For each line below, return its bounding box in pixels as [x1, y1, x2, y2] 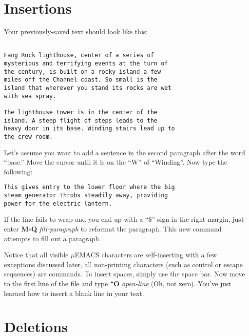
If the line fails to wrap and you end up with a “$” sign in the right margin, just [4, 214, 244, 224]
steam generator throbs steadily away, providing [4, 192, 168, 199]
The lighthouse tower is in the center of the [4, 108, 157, 116]
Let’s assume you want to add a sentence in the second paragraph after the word [4, 147, 245, 157]
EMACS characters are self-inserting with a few [75, 250, 217, 260]
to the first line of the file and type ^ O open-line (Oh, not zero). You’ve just [4, 278, 232, 288]
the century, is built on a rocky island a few [4, 68, 161, 75]
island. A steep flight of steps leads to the [4, 117, 157, 124]
